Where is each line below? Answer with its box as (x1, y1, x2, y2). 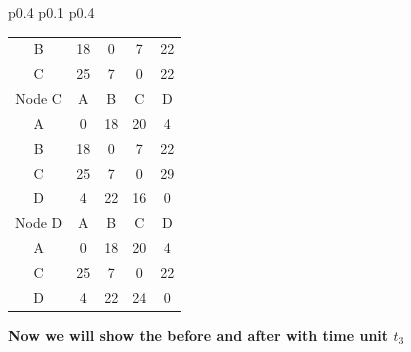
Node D (15, 212, 63, 233)
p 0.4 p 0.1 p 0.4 (8, 2, 95, 22)
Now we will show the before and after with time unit (8, 324, 389, 345)
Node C (15, 88, 62, 109)
